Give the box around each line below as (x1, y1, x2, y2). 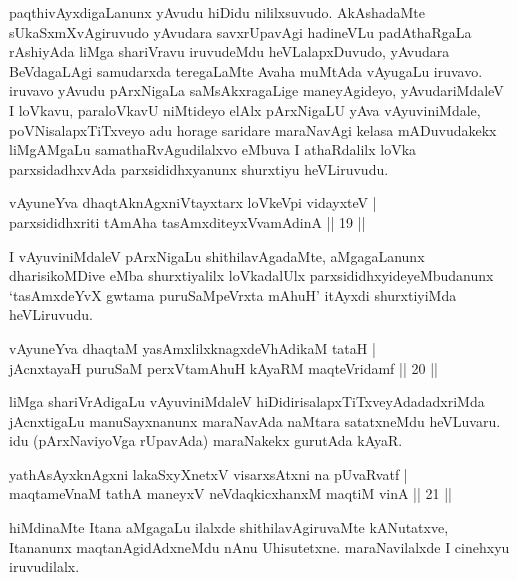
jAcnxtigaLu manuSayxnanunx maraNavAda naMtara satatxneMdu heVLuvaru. (9, 410, 501, 431)
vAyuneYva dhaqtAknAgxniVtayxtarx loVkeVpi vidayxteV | (9, 192, 377, 213)
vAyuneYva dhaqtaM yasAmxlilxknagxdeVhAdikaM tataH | (9, 337, 376, 358)
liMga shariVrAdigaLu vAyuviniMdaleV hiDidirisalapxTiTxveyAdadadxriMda (9, 391, 485, 412)
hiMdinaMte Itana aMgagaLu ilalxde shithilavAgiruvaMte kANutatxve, (9, 517, 449, 538)
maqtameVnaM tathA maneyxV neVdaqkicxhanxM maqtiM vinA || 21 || (9, 483, 453, 504)
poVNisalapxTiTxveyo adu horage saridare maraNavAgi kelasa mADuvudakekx (9, 119, 497, 140)
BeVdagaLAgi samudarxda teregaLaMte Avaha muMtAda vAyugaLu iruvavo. (9, 60, 483, 81)
